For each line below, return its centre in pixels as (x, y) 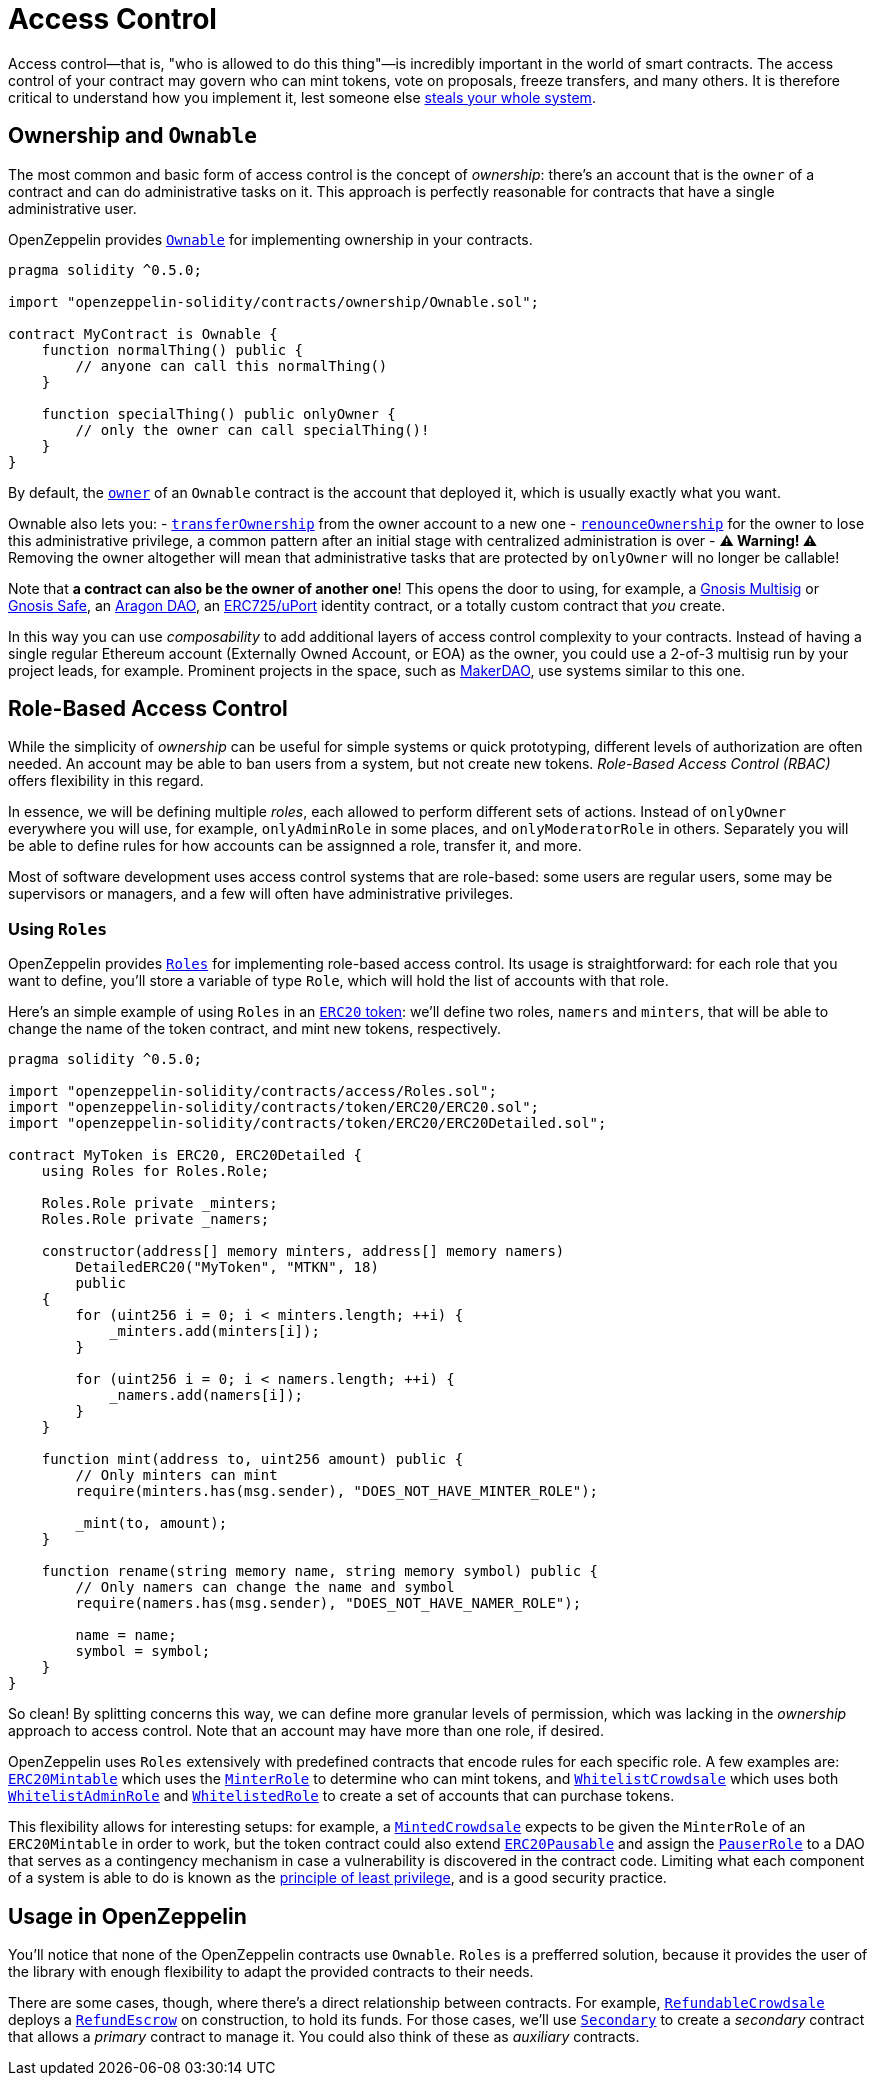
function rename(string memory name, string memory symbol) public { (320, 1571)
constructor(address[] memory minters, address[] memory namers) (303, 1251)
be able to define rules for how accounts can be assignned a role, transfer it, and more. (295, 846)
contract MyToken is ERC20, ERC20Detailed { (185, 1155)
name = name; (126, 1635)
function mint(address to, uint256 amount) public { (252, 1459)
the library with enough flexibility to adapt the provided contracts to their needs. (271, 1972)
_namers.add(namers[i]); (206, 1395)
